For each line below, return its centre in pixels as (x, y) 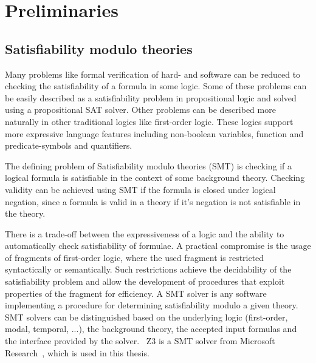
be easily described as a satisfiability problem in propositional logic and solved (151, 97)
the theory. (25, 213)
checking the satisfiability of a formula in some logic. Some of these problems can (156, 86)
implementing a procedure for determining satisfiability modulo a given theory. (152, 305)
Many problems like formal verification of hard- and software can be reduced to (153, 74)
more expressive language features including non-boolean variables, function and (154, 133)
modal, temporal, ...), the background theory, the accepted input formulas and (151, 329)
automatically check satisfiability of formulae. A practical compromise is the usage (158, 246)
